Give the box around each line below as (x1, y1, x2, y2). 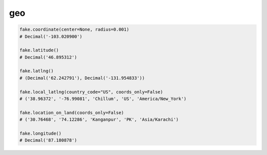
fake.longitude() (19, 131, 62, 136)
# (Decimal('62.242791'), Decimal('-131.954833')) (19, 75, 145, 81)
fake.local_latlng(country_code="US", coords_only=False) (19, 89, 163, 95)
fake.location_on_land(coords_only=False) (19, 109, 124, 115)
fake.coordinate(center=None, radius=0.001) (19, 27, 130, 32)
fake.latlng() (19, 68, 54, 74)
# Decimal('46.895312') (19, 54, 78, 60)
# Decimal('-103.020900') (19, 34, 83, 39)
